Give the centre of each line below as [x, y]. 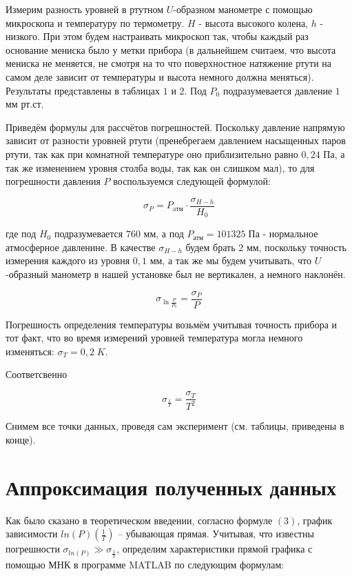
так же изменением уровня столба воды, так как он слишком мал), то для [160, 167]
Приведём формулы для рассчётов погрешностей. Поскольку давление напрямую [175, 127]
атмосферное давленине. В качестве [81, 247]
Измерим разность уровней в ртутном [85, 9]
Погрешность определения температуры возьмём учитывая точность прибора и [172, 324]
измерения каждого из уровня [68, 260]
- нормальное [290, 234]
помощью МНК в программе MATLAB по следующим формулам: [145, 564]
